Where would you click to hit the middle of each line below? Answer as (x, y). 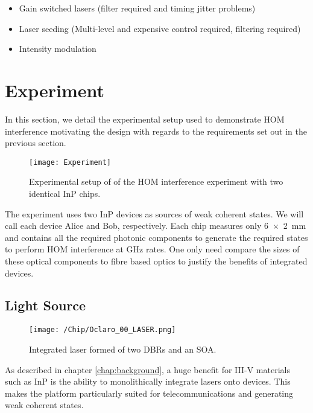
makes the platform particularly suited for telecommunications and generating (149, 393)
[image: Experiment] (70, 162)
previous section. (36, 143)
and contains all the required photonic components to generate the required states (156, 237)
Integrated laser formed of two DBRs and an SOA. (123, 349)
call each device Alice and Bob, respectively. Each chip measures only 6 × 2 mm (156, 226)
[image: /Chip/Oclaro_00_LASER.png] (103, 330)
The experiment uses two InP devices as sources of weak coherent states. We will (154, 213)
